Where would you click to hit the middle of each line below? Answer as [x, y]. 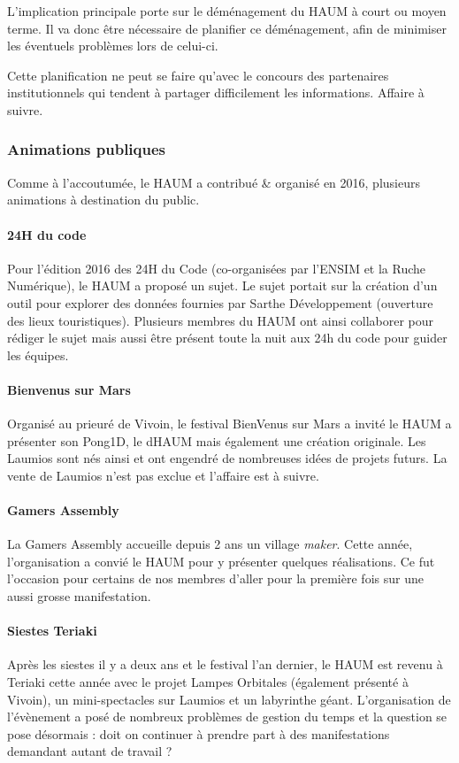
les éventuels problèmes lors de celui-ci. [113, 46]
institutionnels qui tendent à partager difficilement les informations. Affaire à [216, 92]
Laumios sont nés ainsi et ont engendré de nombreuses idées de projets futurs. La [227, 458]
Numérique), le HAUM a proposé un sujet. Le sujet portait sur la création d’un [222, 285]
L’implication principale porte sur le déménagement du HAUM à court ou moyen [227, 11]
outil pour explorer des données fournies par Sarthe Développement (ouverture [220, 302]
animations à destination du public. [103, 200]
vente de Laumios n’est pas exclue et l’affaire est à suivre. [163, 475]
